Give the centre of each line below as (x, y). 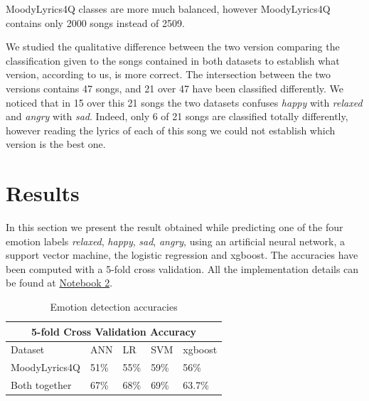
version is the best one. (56, 144)
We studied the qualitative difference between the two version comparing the (173, 47)
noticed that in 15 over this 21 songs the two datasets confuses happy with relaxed (184, 102)
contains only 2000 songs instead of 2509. (95, 22)
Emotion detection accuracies (114, 307)
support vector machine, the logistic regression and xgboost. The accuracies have (182, 255)
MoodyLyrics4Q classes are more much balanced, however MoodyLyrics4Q (168, 9)
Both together (41, 385)
